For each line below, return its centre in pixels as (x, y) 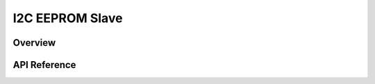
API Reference (44, 65)
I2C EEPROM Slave (68, 18)
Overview (34, 43)
